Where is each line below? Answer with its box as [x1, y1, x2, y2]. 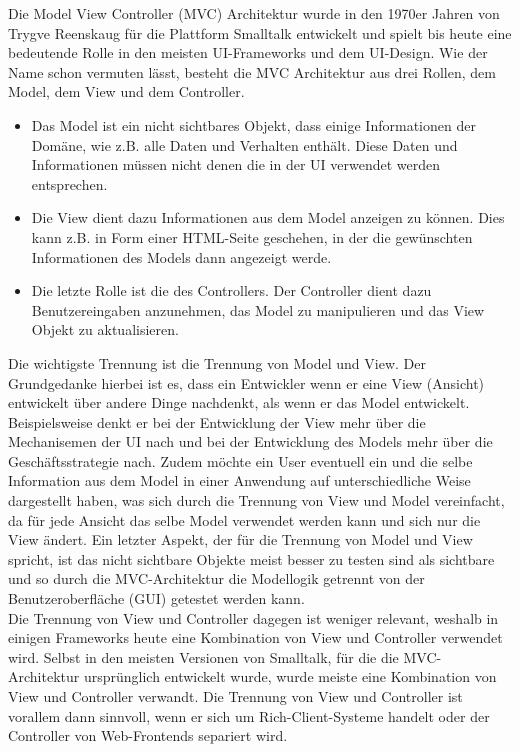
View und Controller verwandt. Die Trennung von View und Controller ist [8, 686, 463, 706]
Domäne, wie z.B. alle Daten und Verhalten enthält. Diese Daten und [31, 134, 458, 155]
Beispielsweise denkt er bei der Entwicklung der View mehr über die [8, 411, 426, 432]
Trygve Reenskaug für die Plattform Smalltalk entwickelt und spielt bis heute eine [8, 22, 512, 43]
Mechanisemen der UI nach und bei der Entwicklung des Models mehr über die [8, 431, 493, 452]
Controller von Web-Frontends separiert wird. [8, 725, 288, 746]
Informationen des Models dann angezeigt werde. [31, 246, 332, 267]
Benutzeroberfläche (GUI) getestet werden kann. [8, 588, 305, 609]
